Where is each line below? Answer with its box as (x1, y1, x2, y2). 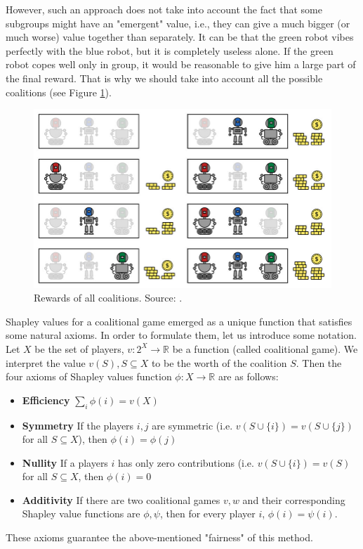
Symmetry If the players (22, 418, 134, 432)
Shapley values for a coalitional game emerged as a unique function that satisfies (6, 314, 352, 328)
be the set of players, (34, 341, 124, 356)
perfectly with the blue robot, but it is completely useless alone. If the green (6, 43, 334, 58)
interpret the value (6, 355, 86, 370)
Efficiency (22, 392, 70, 407)
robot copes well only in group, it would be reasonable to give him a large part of (6, 57, 356, 72)
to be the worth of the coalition (151, 355, 287, 370)
